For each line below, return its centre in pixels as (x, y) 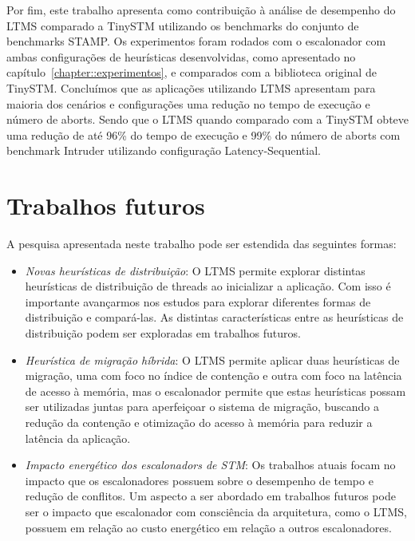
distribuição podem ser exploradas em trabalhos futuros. (163, 333)
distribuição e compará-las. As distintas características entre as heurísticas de (214, 317)
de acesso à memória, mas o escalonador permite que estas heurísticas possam (215, 391)
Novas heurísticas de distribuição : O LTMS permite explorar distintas (195, 270)
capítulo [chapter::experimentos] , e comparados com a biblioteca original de (192, 72)
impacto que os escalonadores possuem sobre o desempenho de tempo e (199, 480)
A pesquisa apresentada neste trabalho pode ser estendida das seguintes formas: (202, 244)
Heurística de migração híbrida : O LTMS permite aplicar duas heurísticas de (212, 359)
